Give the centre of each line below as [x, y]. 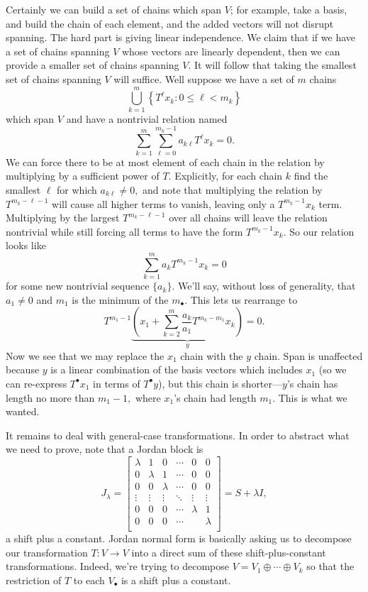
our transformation [47, 552]
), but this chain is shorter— [221, 383]
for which [77, 190]
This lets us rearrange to [244, 299]
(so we [333, 369]
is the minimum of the [120, 299]
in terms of [117, 383]
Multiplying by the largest [63, 218]
